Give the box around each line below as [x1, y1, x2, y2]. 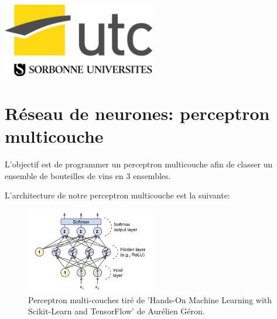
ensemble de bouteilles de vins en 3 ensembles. [5, 169, 171, 181]
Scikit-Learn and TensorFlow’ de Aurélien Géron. [28, 305, 205, 317]
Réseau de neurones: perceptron [5, 101, 270, 125]
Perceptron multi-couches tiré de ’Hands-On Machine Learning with [28, 293, 272, 306]
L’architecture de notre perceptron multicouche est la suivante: [5, 189, 230, 201]
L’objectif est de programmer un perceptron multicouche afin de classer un [5, 157, 273, 170]
